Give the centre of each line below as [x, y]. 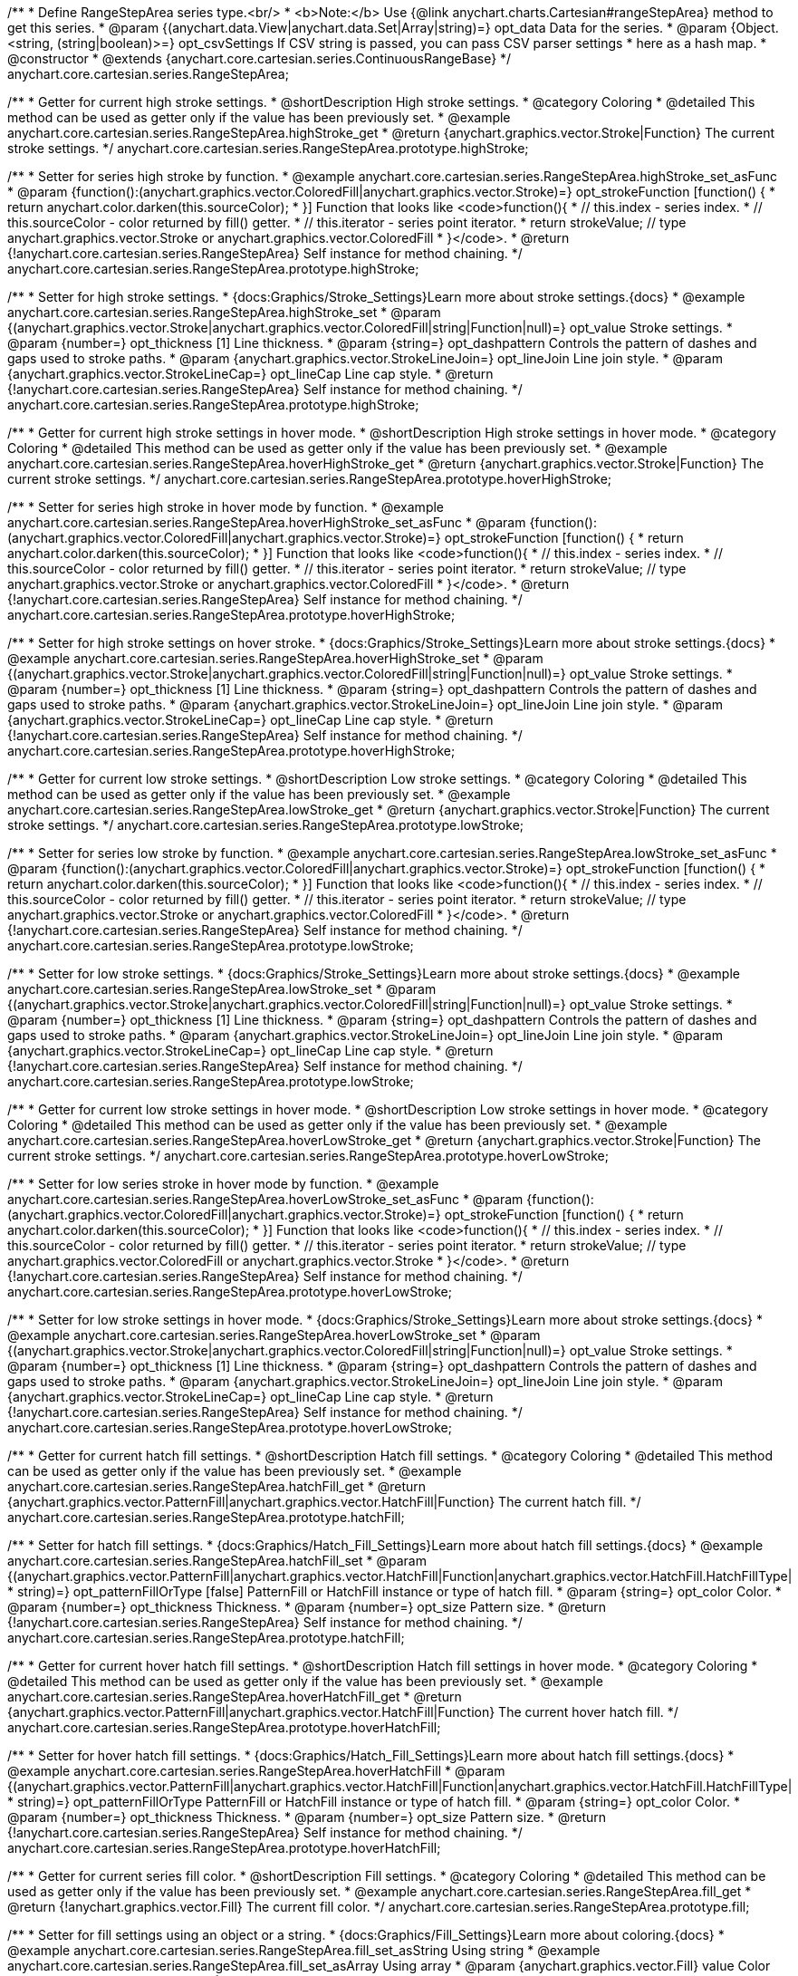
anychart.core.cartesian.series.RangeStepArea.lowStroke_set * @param [222, 989]
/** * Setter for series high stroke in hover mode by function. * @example [226, 507]
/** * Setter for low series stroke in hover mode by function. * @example [223, 1184]
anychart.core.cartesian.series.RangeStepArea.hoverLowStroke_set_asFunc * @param [265, 1199]
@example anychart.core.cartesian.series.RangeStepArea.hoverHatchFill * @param [256, 1771]
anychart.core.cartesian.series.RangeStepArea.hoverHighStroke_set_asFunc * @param [267, 522]
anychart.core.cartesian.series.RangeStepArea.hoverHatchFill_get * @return [235, 1696]
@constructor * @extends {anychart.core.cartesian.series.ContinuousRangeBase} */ [260, 58]
